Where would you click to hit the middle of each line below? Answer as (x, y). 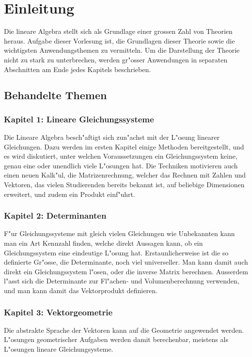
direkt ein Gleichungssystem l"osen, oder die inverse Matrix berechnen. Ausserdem (126, 271)
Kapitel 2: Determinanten (55, 216)
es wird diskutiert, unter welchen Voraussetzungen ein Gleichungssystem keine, (121, 156)
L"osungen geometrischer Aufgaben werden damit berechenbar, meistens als (116, 339)
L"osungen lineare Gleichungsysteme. (59, 349)
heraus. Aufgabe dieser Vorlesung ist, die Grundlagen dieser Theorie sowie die (119, 40)
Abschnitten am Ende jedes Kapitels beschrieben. (78, 69)
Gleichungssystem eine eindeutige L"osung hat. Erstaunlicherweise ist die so (116, 252)
